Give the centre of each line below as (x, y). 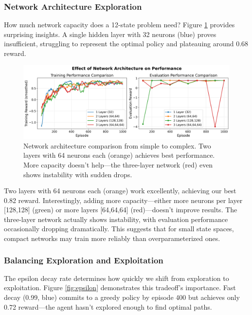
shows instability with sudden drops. (78, 174)
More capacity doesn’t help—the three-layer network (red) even (118, 164)
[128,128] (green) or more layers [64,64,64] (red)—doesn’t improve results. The (121, 210)
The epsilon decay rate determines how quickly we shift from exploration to (117, 278)
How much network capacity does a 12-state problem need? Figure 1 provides (119, 25)
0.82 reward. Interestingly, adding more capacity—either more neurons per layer (123, 200)
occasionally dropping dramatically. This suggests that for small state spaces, (119, 229)
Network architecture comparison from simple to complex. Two (117, 145)
